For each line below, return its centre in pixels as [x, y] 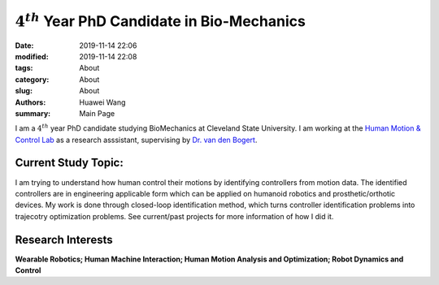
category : [32, 79]
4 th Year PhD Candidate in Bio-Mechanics [161, 20]
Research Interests [64, 240]
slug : [24, 91]
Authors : [30, 102]
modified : [32, 56]
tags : [24, 68]
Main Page [97, 113]
